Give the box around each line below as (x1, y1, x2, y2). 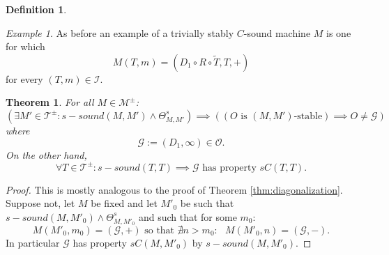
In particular (6, 235, 60, 249)
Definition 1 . (6, 2, 67, 16)
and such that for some (138, 209, 237, 224)
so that (144, 225, 175, 235)
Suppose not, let (6, 196, 75, 210)
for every (6, 71, 43, 86)
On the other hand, (6, 147, 87, 162)
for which (6, 39, 45, 54)
